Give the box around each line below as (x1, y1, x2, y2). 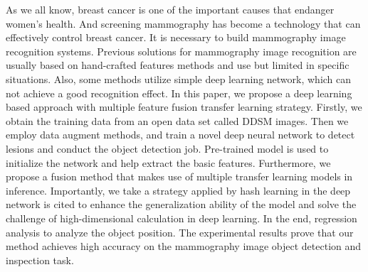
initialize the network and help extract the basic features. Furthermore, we (6, 155, 331, 170)
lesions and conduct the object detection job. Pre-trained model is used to (6, 141, 329, 156)
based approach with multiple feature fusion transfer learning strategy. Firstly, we (6, 99, 362, 114)
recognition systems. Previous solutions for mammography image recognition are (6, 43, 357, 58)
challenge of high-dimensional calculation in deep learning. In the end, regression (6, 210, 357, 225)
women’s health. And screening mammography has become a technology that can (6, 16, 361, 31)
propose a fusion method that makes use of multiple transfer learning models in (6, 169, 353, 184)
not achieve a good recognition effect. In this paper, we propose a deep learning (6, 85, 352, 100)
